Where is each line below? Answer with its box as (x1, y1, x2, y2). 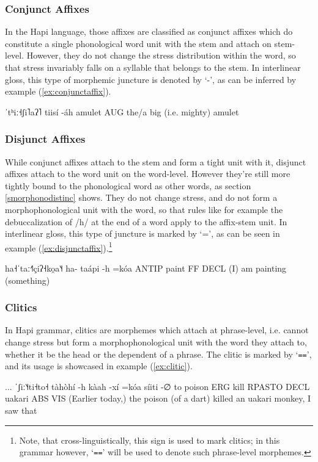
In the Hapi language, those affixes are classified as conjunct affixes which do (5, 25, 293, 38)
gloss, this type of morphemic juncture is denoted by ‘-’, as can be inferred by (5, 73, 297, 85)
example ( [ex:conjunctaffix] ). (5, 85, 111, 98)
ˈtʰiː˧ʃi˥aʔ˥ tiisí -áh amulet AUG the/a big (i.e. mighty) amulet (5, 105, 239, 118)
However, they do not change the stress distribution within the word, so (26, 49, 296, 62)
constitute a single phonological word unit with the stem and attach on (5, 37, 272, 49)
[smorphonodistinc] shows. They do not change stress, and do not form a (5, 191, 278, 204)
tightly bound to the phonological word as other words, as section (5, 179, 251, 192)
